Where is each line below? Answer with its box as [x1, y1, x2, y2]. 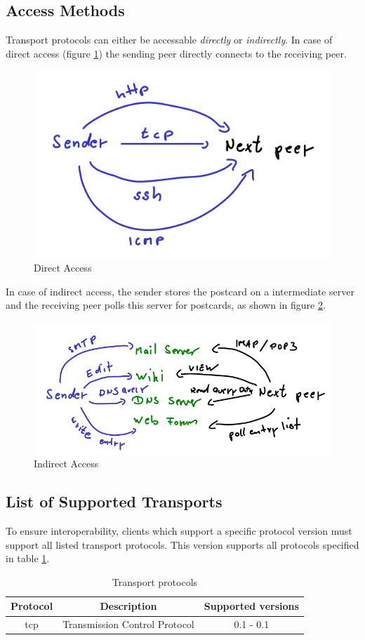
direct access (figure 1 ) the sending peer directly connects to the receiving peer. [6, 46, 347, 60]
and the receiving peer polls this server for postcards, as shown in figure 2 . [6, 298, 326, 312]
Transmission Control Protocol [62, 617, 194, 632]
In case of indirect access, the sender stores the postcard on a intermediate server [6, 284, 355, 298]
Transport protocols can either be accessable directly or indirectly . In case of [6, 32, 333, 47]
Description [100, 599, 157, 613]
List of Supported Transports [6, 491, 223, 512]
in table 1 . [6, 551, 50, 566]
